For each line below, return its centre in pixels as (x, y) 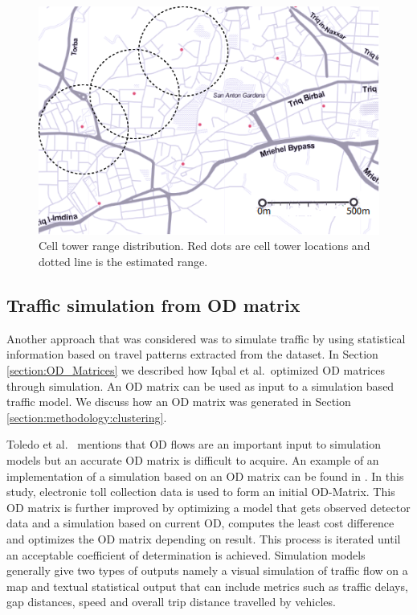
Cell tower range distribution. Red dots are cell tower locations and (204, 246)
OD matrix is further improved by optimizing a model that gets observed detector (208, 507)
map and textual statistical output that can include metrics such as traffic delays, (207, 586)
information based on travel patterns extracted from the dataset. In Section (192, 354)
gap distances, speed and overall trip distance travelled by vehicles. (171, 602)
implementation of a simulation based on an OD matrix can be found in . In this (205, 476)
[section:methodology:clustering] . (87, 417)
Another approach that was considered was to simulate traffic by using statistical (206, 338)
